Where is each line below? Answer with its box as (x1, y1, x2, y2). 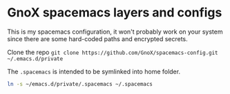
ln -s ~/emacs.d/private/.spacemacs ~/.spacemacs (7, 80, 153, 87)
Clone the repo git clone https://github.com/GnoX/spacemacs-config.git (7, 48, 219, 56)
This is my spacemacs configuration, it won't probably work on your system (7, 27, 223, 36)
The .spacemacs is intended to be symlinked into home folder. (7, 67, 181, 75)
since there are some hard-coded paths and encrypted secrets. (7, 34, 188, 43)
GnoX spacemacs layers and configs (7, 5, 222, 21)
